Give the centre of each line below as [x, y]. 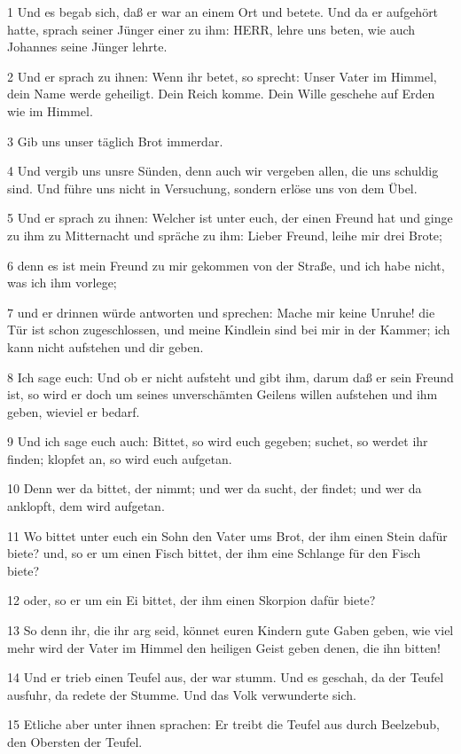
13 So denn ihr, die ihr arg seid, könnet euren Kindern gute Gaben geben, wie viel [230, 630]
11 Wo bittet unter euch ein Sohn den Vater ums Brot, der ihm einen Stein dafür [227, 535]
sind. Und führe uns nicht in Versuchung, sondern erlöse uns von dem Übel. [212, 188]
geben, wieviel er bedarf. [74, 411]
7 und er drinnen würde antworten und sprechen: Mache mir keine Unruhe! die [221, 312]
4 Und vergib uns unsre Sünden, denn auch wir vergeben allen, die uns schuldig [223, 171]
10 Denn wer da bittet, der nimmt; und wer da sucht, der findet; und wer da [215, 488]
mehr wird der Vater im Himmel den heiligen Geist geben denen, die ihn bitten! [224, 647]
